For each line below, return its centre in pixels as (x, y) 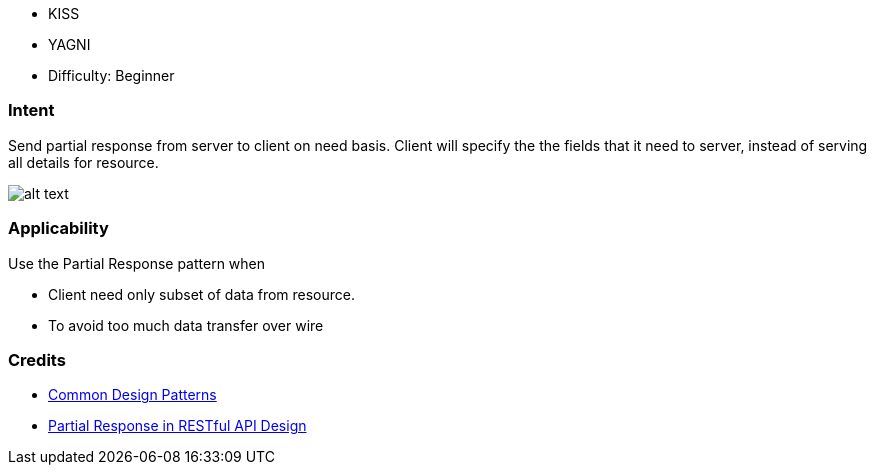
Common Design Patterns (132, 395)
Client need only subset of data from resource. (202, 294)
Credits (37, 359)
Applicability (58, 228)
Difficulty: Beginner (111, 75)
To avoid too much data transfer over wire (186, 325)
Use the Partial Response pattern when (137, 263)
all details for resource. (83, 162)
